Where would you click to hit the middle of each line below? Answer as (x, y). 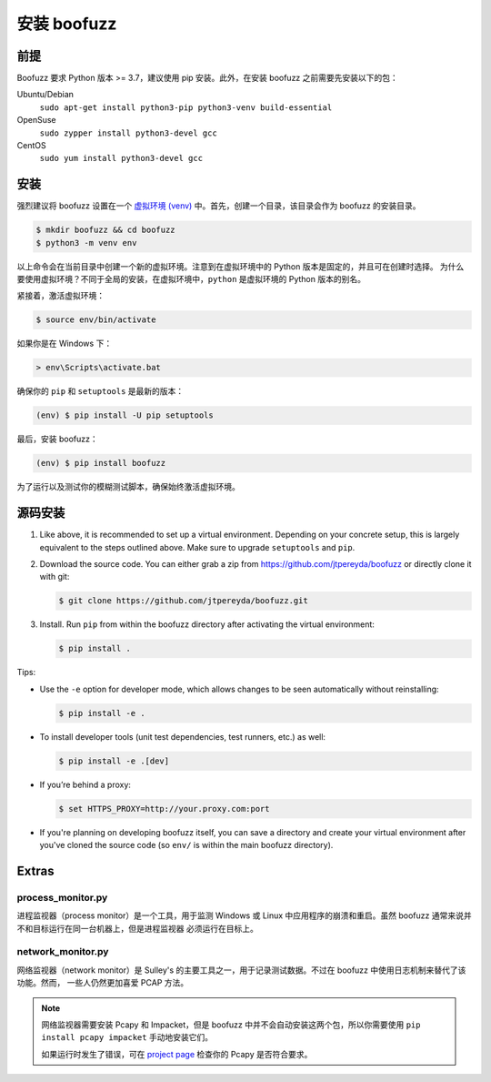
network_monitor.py (63, 952)
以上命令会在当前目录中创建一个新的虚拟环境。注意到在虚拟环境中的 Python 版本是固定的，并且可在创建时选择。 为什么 (240, 266)
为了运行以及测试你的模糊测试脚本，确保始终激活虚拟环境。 (128, 487)
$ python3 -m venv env (86, 243)
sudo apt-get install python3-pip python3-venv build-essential (186, 107)
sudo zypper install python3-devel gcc (128, 133)
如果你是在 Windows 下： (65, 344)
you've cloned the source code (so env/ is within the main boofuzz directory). (186, 845)
